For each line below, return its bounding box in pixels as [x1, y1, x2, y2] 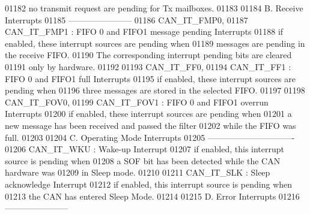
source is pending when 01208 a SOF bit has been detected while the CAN [5, 154, 281, 167]
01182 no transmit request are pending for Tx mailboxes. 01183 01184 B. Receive [5, 2, 303, 14]
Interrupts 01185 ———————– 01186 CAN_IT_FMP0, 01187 [5, 13, 248, 26]
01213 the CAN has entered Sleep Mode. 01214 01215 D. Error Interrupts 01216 [5, 189, 300, 202]
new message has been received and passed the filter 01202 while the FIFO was [5, 119, 296, 131]
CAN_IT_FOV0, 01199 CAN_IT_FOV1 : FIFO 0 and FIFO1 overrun [5, 95, 269, 108]
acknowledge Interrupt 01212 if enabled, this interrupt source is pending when [5, 177, 293, 190]
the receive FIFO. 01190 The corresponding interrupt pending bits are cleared [5, 49, 292, 61]
